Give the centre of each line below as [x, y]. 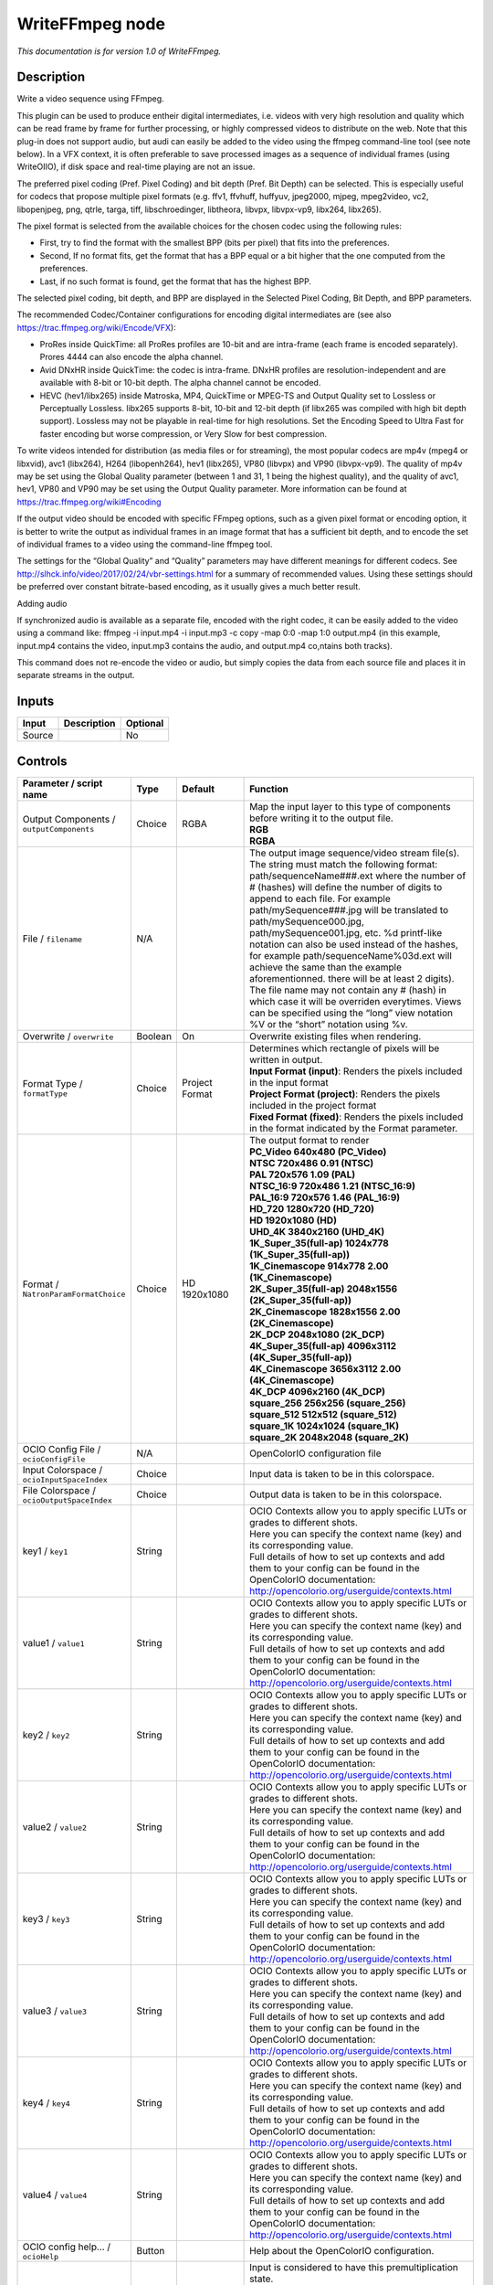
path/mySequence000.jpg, [307, 921]
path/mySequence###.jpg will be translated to [349, 909]
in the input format [289, 1082]
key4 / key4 [46, 2102]
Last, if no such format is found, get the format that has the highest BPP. [176, 281]
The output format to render [309, 1140]
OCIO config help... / [67, 2247]
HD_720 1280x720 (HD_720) [312, 1208]
